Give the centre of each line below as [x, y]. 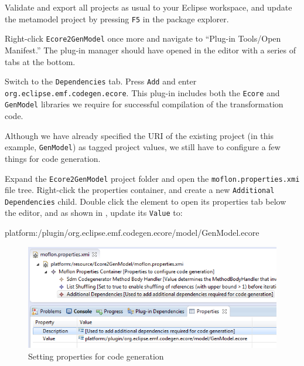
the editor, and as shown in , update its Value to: [94, 213]
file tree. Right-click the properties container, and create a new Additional [140, 190]
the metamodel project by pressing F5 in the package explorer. [117, 18]
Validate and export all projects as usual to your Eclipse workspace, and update [148, 7]
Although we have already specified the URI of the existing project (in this [139, 135]
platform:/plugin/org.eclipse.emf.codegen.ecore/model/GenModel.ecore [132, 233]
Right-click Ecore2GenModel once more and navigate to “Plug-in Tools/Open [143, 38]
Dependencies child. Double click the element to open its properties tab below [146, 201]
